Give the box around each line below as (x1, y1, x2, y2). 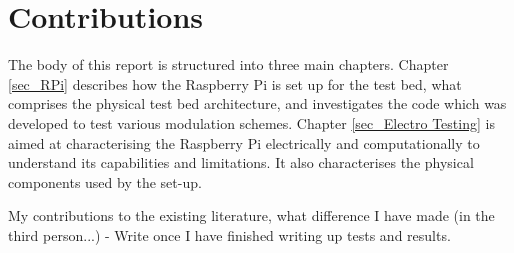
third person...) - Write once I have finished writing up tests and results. (8, 224, 451, 245)
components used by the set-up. (8, 171, 202, 192)
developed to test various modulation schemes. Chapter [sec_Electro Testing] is (8, 112, 495, 133)
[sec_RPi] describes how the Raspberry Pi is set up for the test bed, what (8, 73, 462, 94)
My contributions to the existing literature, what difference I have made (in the (8, 205, 495, 226)
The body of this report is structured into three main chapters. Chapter (8, 54, 449, 75)
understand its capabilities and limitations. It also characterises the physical (8, 152, 474, 173)
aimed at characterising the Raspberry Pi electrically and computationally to (8, 132, 480, 153)
